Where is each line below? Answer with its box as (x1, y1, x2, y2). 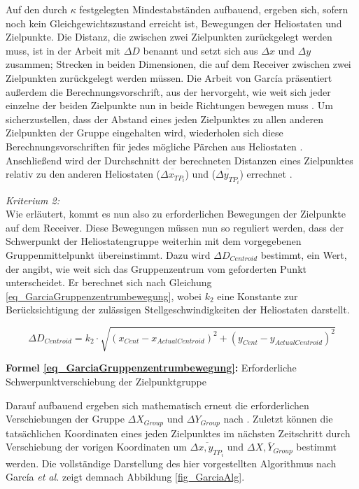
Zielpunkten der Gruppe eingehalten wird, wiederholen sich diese (6, 125, 283, 140)
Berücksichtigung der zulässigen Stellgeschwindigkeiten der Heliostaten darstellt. (6, 302, 350, 317)
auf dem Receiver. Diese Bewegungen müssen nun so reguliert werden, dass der (6, 220, 344, 234)
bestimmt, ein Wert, (260, 247, 347, 262)
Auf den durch (6, 2, 67, 16)
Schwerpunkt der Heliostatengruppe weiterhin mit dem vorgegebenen (6, 234, 302, 248)
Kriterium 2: (6, 192, 59, 207)
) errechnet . (239, 166, 293, 181)
